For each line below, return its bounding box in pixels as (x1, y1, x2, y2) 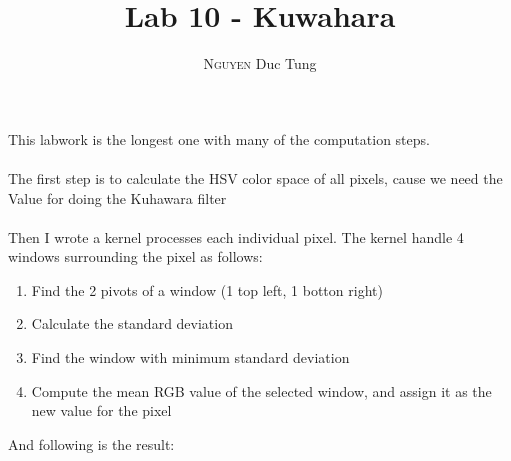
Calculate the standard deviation (31, 313, 233, 334)
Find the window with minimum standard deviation (31, 347, 350, 368)
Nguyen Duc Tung (203, 53, 317, 74)
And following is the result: (8, 433, 175, 454)
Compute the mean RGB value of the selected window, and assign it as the (31, 380, 492, 401)
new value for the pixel (31, 400, 172, 421)
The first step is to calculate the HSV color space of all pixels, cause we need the (8, 167, 503, 188)
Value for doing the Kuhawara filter (8, 187, 227, 208)
